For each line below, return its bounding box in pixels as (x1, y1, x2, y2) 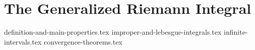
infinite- (224, 27, 248, 37)
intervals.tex (4, 36, 42, 47)
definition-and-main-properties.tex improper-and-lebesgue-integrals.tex (4, 27, 222, 37)
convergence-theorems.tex (44, 36, 122, 47)
